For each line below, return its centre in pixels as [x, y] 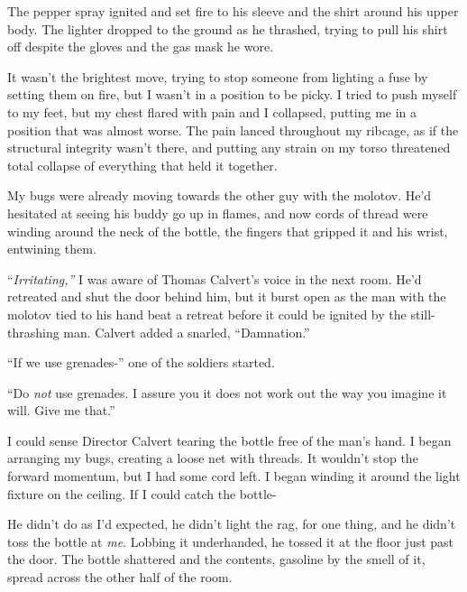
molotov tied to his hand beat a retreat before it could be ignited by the [207, 314]
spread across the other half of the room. [120, 577]
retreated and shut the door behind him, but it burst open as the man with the [227, 296]
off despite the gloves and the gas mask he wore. [141, 46]
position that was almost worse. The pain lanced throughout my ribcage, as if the [233, 129]
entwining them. [52, 249]
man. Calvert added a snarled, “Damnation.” [187, 332]
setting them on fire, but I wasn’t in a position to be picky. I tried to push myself [232, 94]
